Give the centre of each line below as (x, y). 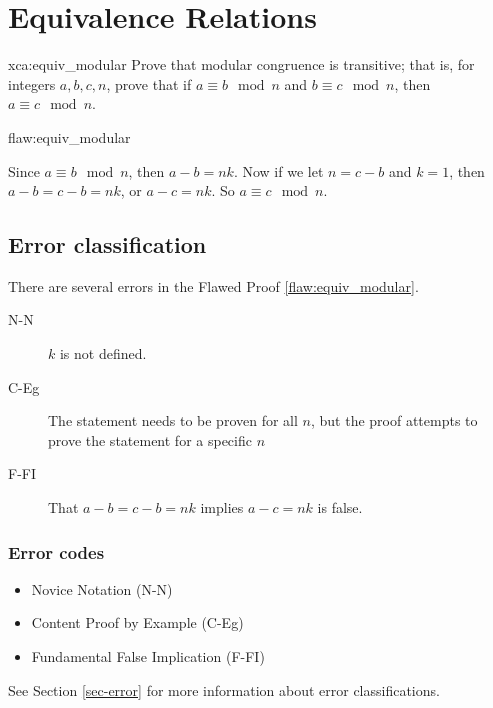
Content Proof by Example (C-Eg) (137, 622)
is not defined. (103, 353)
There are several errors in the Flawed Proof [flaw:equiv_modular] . (213, 285)
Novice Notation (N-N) (102, 588)
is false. (340, 507)
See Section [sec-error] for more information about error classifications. (224, 689)
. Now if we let (278, 170)
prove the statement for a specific (150, 439)
